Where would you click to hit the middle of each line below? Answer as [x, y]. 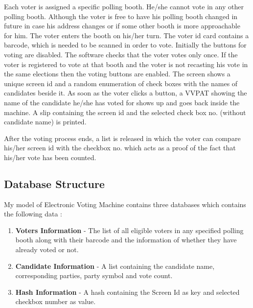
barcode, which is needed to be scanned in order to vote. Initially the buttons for [125, 45]
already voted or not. [47, 249]
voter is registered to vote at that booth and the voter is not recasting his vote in [126, 64]
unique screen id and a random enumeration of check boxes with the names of [121, 83]
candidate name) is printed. [45, 122]
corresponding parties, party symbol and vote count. [94, 275]
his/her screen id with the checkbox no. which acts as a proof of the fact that [120, 148]
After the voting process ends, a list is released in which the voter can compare [122, 138]
